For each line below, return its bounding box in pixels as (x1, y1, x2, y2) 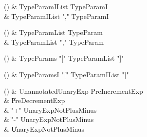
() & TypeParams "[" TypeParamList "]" (4, 53, 124, 63)
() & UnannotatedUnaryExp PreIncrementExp (4, 86, 143, 96)
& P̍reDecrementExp (4, 95, 65, 105)
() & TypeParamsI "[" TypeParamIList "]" (4, 69, 129, 79)
